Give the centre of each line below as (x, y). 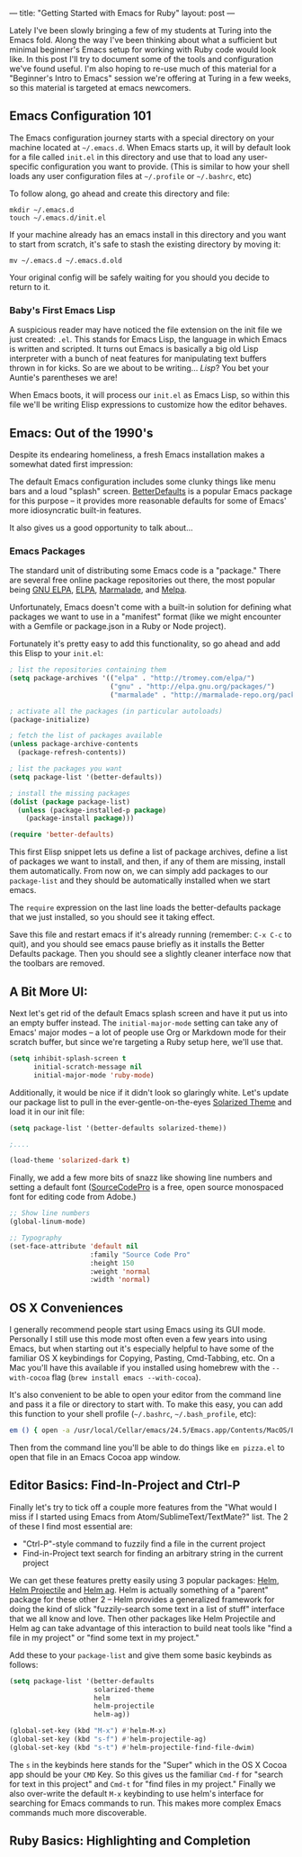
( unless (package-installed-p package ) (92, 810)
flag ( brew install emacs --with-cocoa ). (126, 1377)
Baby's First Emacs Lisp (62, 310)
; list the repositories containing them (88, 670)
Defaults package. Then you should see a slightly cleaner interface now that (151, 954)
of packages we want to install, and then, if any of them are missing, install (147, 861)
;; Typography (36, 1238)
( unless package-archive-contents (74, 744)
